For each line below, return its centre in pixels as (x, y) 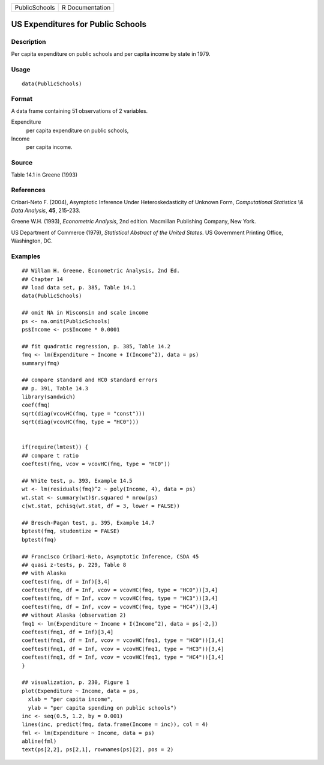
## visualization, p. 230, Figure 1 (76, 682)
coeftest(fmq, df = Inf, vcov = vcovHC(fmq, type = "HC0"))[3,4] (120, 590)
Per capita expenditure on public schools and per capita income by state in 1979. (111, 53)
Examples (26, 256)
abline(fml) (39, 741)
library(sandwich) (49, 397)
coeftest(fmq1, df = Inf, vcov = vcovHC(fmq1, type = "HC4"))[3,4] (123, 657)
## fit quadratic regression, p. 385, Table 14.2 (96, 346)
